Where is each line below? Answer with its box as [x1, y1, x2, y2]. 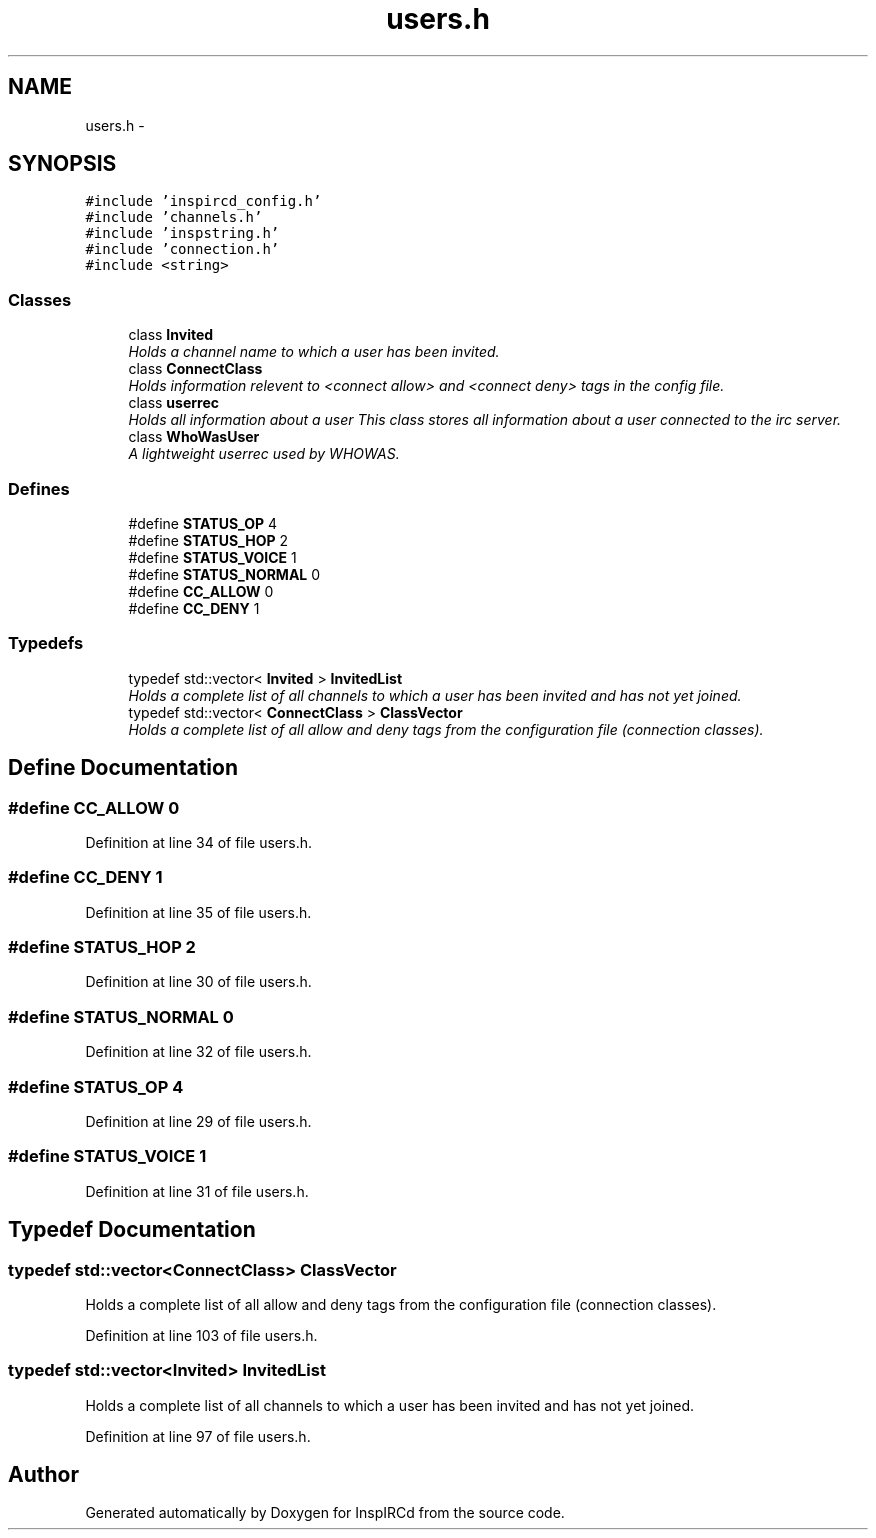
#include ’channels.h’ [85, 209, 263, 226]
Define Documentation [8, 755, 238, 781]
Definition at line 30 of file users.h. [85, 973, 312, 991]
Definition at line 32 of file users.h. [85, 1043, 312, 1061]
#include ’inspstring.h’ [85, 225, 280, 242]
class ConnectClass [128, 360, 263, 378]
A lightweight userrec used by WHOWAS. [128, 445, 400, 463]
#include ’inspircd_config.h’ [85, 193, 322, 210]
